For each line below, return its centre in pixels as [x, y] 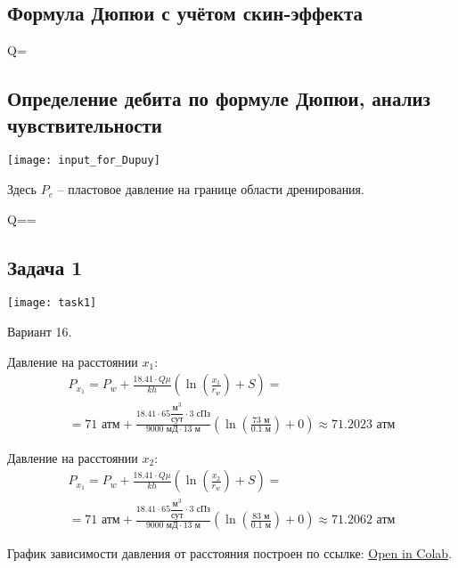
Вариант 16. [40, 332]
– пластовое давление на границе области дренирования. [211, 189]
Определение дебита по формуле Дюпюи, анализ [219, 98]
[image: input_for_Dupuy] [84, 161]
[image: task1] [52, 303]
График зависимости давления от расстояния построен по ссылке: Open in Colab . [230, 553]
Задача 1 [45, 267]
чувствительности [85, 124]
